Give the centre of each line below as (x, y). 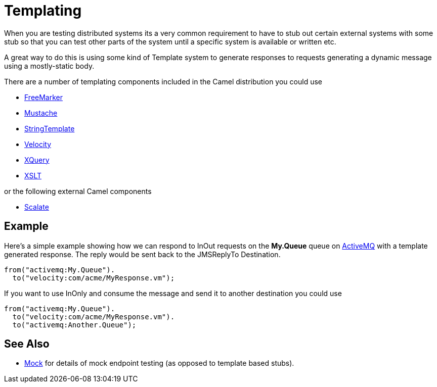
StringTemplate (50, 128)
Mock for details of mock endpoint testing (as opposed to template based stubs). (159, 363)
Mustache (41, 113)
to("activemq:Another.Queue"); (74, 325)
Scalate (37, 207)
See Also (27, 344)
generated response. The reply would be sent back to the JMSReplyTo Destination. (142, 254)
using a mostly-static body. (49, 66)
